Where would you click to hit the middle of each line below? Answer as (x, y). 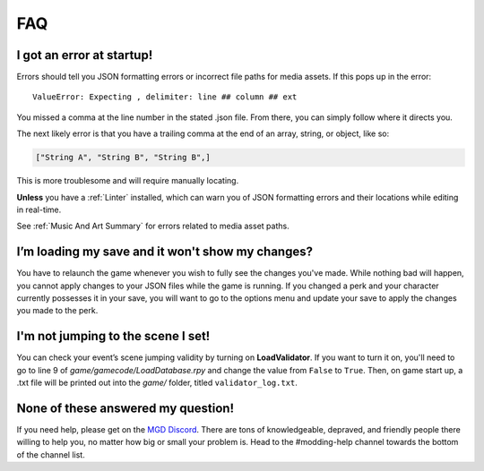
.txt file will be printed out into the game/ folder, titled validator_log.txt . (157, 383)
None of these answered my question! (125, 408)
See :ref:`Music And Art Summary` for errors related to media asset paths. (153, 226)
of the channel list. (51, 454)
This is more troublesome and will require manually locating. (128, 181)
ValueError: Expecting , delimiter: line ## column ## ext (165, 97)
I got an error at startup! (85, 55)
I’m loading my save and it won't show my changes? (165, 252)
